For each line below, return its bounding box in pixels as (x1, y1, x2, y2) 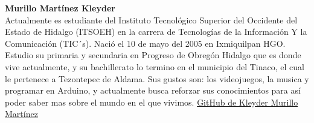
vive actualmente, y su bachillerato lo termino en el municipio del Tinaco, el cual (5, 60, 304, 73)
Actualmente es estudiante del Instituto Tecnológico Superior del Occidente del (5, 13, 298, 26)
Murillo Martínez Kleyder (5, 2, 115, 14)
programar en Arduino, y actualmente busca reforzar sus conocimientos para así (5, 84, 301, 97)
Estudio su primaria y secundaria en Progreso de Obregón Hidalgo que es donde (5, 49, 301, 61)
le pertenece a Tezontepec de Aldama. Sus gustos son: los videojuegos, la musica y (5, 72, 309, 85)
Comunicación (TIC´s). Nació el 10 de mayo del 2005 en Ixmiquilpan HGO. (5, 37, 286, 49)
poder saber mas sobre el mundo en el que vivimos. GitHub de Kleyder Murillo (5, 95, 298, 108)
